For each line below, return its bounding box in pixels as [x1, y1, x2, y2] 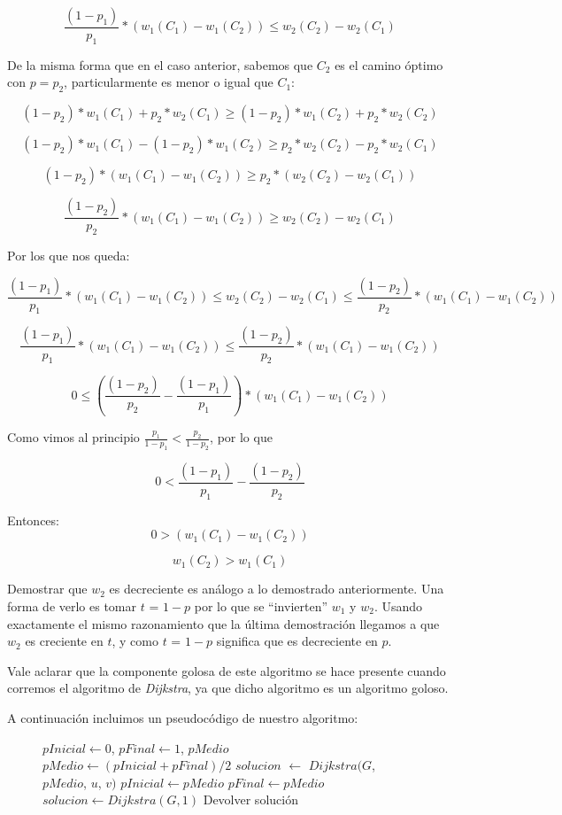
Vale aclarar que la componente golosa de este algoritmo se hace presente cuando [7, 661, 446, 679]
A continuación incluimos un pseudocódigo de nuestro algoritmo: [7, 709, 358, 726]
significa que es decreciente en [216, 632, 378, 650]
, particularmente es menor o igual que [64, 73, 273, 91]
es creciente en [25, 632, 104, 650]
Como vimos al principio [7, 428, 140, 446]
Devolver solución [203, 790, 298, 809]
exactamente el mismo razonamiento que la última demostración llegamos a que [7, 614, 440, 633]
